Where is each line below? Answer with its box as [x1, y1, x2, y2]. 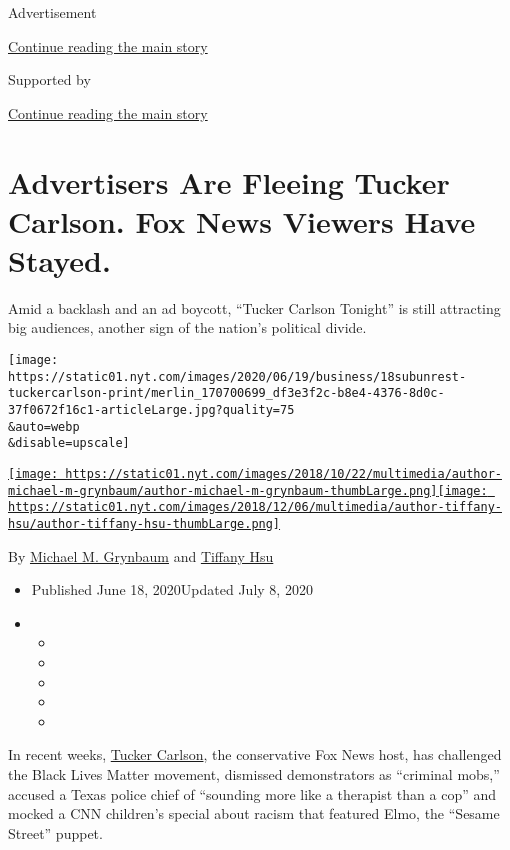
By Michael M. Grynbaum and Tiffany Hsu [8, 545, 274, 566]
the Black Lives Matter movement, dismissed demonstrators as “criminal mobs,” [8, 763, 500, 784]
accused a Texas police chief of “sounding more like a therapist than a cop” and [8, 783, 497, 804]
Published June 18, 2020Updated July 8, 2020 [31, 579, 313, 600]
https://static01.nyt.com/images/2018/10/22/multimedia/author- [65, 467, 502, 481]
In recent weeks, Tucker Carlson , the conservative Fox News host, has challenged [8, 744, 502, 765]
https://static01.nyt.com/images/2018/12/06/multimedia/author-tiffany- [8, 500, 502, 515]
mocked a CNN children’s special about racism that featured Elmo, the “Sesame [8, 803, 500, 824]
